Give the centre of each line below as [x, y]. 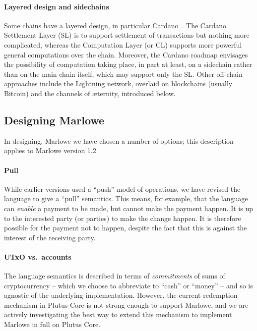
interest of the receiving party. [50, 237]
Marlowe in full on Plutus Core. [52, 324]
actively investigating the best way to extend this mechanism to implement [118, 314]
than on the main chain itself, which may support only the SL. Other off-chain [123, 74]
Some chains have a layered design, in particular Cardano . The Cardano [115, 25]
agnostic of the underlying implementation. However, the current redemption [121, 295]
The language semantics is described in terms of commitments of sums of [115, 276]
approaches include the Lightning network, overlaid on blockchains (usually [118, 83]
